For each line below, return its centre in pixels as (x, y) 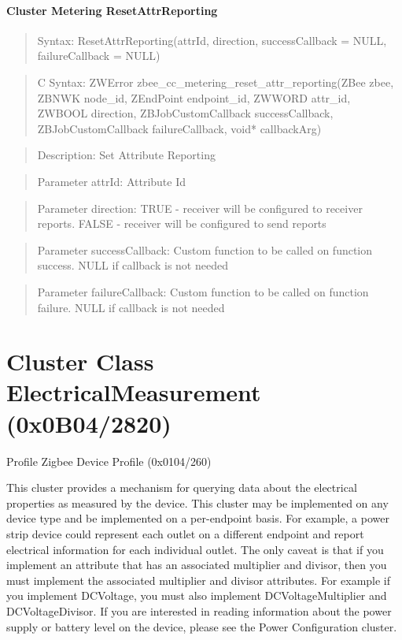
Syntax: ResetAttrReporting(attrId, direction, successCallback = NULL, (212, 40)
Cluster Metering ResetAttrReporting (112, 10)
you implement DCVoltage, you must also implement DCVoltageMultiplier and (197, 595)
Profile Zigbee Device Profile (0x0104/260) (109, 461)
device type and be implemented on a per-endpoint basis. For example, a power (198, 518)
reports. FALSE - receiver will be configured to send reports (182, 223)
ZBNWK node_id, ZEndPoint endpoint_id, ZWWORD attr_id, (194, 97)
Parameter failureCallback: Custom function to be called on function (203, 291)
